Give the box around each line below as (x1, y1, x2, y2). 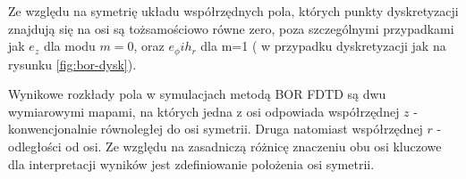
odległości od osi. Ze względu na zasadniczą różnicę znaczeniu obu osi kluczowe (8, 137, 442, 156)
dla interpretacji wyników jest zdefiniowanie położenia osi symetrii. (8, 154, 375, 173)
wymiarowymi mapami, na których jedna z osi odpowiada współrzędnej (8, 102, 400, 120)
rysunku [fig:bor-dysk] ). (8, 54, 137, 73)
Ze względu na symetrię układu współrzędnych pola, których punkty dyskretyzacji (8, 2, 459, 20)
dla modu (43, 37, 96, 55)
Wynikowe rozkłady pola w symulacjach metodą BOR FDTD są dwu (8, 85, 386, 103)
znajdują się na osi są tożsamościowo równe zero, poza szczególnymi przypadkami (8, 19, 454, 37)
